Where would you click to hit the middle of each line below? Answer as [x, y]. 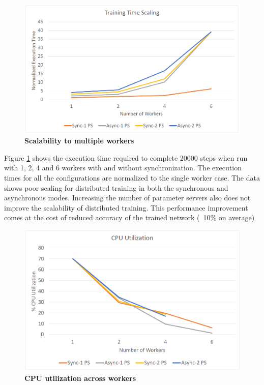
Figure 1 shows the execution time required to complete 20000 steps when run [126, 157]
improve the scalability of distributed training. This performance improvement [126, 207]
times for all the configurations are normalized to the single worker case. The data [132, 177]
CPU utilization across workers [80, 378]
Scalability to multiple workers [79, 141]
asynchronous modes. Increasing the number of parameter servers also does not [127, 198]
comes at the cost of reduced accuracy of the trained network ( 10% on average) [129, 217]
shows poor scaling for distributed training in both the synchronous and [116, 187]
